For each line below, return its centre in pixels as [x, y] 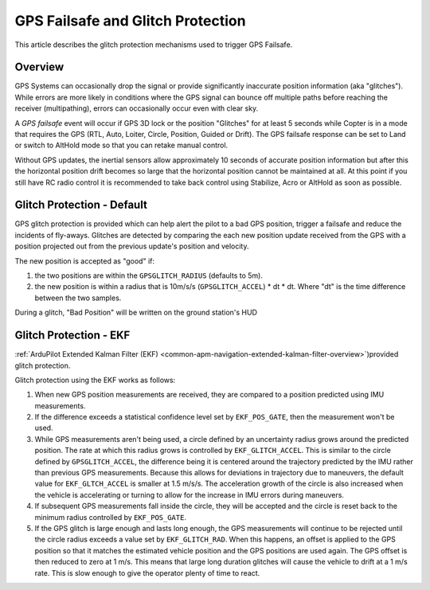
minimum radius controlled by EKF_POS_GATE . [111, 517]
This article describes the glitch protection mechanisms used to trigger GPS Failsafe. [154, 45]
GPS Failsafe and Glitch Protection [130, 21]
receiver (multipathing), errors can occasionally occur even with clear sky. [137, 108]
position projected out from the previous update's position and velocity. [132, 246]
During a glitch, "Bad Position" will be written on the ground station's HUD [136, 313]
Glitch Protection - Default [81, 205]
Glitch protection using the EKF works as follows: [95, 380]
